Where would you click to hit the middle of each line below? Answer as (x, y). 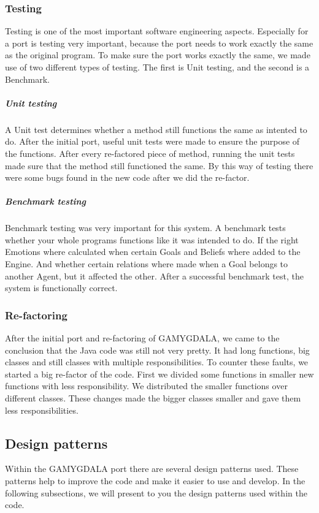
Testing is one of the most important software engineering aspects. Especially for (157, 31)
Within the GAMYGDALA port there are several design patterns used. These (152, 469)
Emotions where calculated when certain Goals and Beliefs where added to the (153, 252)
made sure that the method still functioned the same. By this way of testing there (159, 165)
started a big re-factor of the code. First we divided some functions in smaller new (159, 374)
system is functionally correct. (61, 288)
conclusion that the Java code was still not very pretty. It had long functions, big (157, 350)
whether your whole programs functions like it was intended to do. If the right (152, 239)
